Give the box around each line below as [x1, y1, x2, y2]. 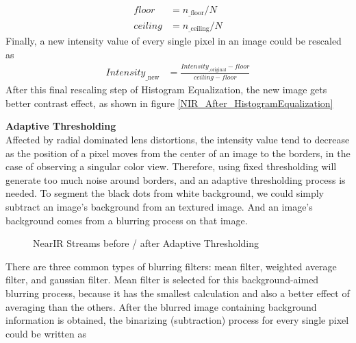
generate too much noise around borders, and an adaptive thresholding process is [5, 172, 346, 187]
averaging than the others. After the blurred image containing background [5, 299, 317, 314]
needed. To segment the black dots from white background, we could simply [5, 186, 325, 200]
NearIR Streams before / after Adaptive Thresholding [33, 236, 259, 250]
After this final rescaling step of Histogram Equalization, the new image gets [5, 82, 327, 97]
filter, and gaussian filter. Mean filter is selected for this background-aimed [5, 272, 319, 287]
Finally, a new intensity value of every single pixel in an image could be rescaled [5, 33, 342, 47]
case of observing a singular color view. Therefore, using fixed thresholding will [5, 159, 337, 174]
